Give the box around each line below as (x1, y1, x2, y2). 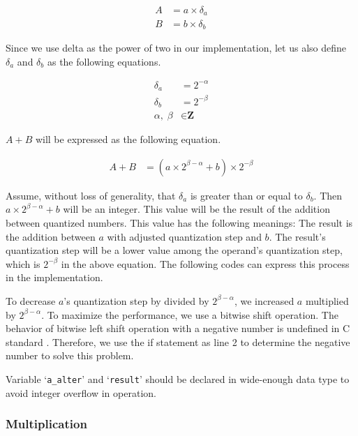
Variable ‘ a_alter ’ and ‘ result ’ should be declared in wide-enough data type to (6, 371, 350, 386)
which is (6, 256, 40, 271)
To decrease (6, 293, 56, 308)
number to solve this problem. (6, 348, 134, 363)
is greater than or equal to (190, 188, 303, 202)
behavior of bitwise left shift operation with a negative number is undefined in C (6, 321, 350, 336)
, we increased (234, 293, 294, 308)
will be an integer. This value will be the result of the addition (63, 202, 330, 216)
